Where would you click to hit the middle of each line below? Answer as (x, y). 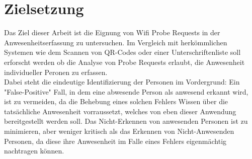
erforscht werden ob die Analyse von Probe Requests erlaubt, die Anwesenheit (124, 62)
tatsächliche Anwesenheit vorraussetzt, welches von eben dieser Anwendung (120, 111)
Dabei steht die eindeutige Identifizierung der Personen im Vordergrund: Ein (122, 82)
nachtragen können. (34, 151)
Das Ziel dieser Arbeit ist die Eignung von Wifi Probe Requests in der (112, 32)
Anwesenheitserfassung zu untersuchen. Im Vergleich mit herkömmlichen (116, 42)
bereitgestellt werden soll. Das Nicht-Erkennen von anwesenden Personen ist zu (126, 121)
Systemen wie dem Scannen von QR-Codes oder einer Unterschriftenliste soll (122, 52)
